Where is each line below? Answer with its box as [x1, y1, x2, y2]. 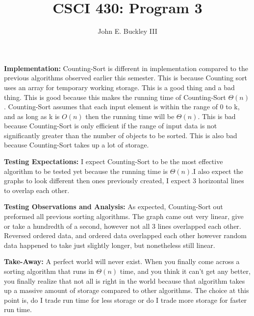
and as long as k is [4, 111, 60, 121]
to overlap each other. [4, 185, 70, 195]
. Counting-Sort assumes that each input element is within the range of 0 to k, [4, 101, 240, 112]
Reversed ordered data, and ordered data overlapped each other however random [4, 230, 247, 241]
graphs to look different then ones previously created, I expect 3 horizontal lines [4, 175, 244, 186]
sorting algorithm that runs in [4, 266, 94, 276]
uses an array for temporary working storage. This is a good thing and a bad [4, 82, 235, 92]
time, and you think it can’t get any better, [120, 266, 251, 276]
